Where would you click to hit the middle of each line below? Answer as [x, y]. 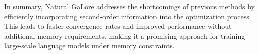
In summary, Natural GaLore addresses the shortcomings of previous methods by [129, 6]
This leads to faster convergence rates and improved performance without [118, 26]
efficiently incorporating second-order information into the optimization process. [128, 16]
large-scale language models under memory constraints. [89, 46]
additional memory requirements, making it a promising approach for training [125, 36]
